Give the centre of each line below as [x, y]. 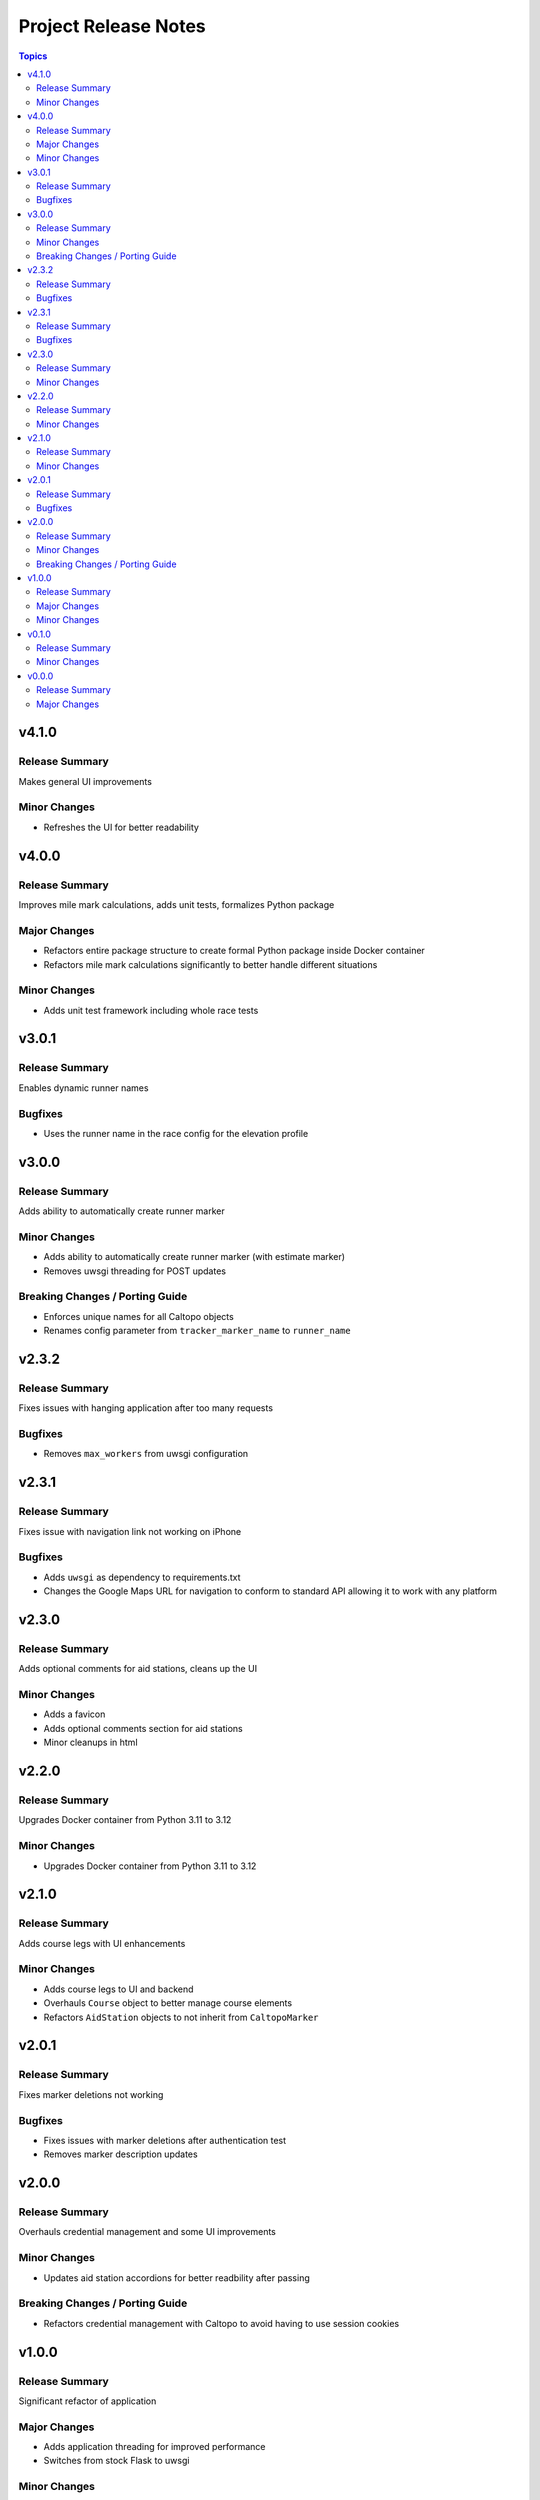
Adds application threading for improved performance [154, 2447]
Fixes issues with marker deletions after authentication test [165, 2140]
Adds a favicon [74, 1714]
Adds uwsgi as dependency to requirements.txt [142, 1577]
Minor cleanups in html [91, 1742]
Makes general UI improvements [85, 781]
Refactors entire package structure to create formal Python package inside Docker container [234, 951]
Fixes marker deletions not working [91, 2094]
